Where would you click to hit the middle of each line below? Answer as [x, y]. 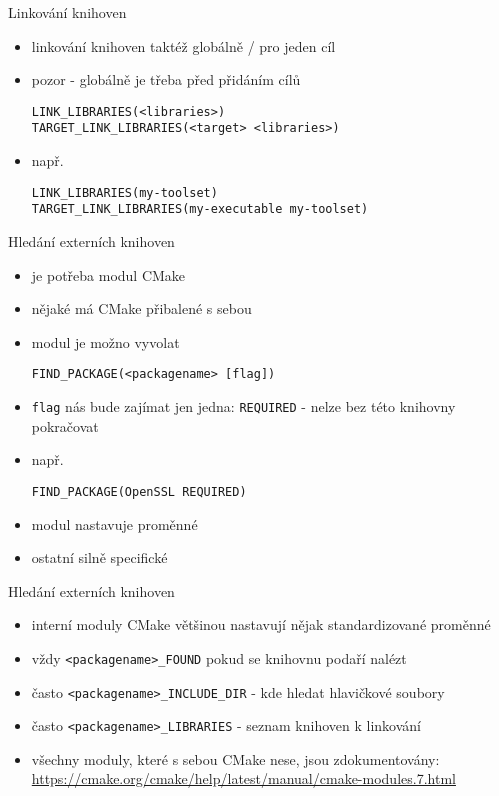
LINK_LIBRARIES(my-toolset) [124, 192]
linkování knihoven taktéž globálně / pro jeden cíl [183, 45]
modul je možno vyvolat [105, 341]
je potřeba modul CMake [108, 274]
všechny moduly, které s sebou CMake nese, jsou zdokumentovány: [235, 758]
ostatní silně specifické [99, 557]
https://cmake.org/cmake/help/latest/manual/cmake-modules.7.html [243, 778]
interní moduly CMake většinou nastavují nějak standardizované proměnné [261, 624]
